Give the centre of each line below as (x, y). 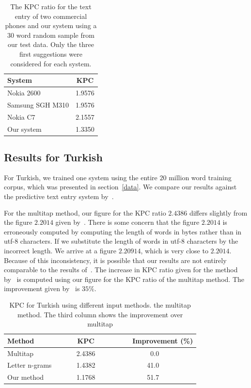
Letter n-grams (30, 365)
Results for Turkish (53, 157)
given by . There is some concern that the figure (127, 222)
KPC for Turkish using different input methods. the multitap (100, 304)
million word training (200, 177)
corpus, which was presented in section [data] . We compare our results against (120, 187)
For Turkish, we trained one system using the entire (81, 177)
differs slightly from (218, 212)
